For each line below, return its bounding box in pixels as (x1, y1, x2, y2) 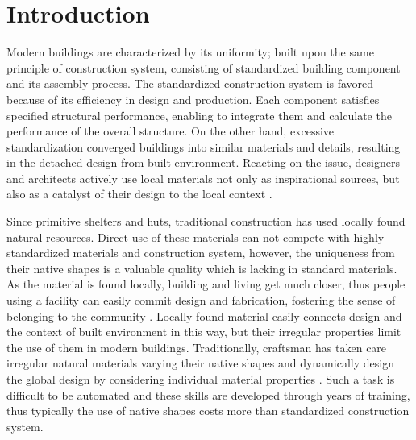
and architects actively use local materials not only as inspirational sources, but (6, 169, 400, 186)
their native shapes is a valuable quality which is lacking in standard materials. (6, 259, 397, 276)
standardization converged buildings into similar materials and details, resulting (6, 138, 401, 155)
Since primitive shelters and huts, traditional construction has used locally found (6, 213, 406, 230)
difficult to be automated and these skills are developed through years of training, (6, 386, 410, 403)
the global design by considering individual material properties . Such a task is (6, 371, 395, 387)
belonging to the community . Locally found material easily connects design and (6, 307, 402, 324)
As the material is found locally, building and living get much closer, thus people (6, 276, 406, 293)
